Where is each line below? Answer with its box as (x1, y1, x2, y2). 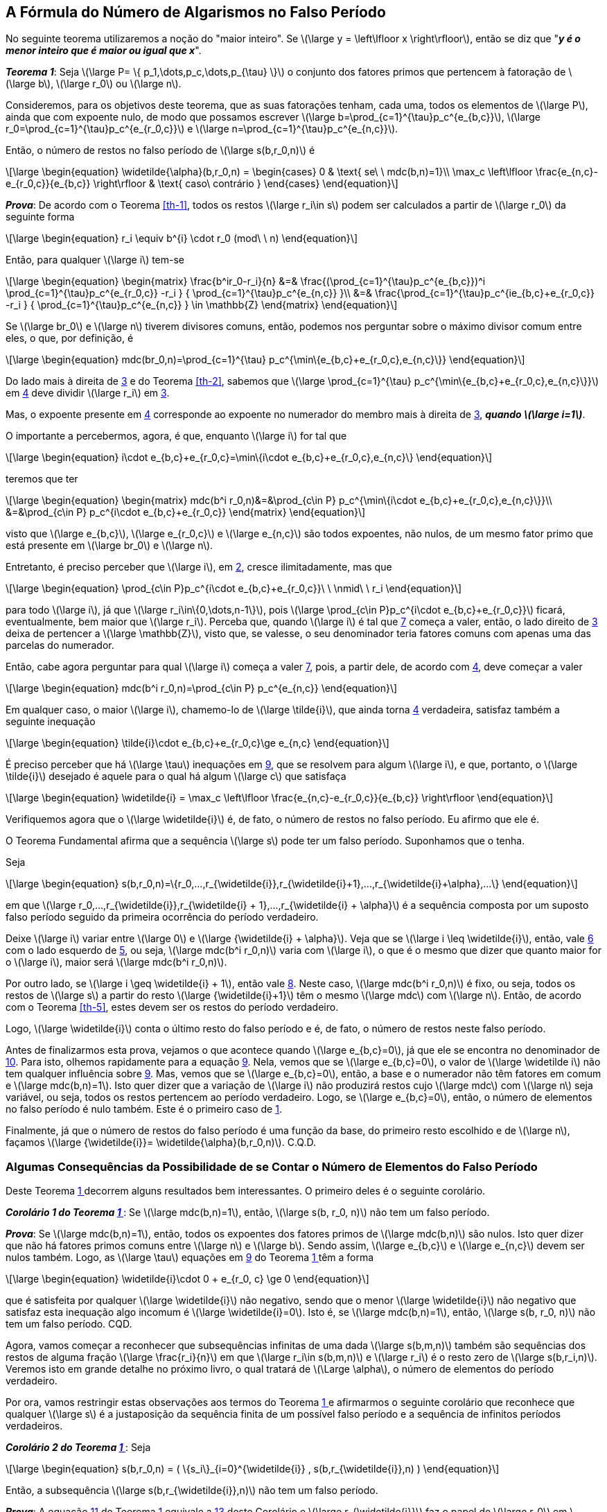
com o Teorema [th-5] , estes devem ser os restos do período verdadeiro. (6, 1001, 339, 1014)
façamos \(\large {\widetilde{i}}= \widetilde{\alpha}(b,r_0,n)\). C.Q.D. (6, 1136, 316, 1149)
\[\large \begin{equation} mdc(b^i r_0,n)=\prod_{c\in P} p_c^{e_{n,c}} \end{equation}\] (6, 682, 398, 695)
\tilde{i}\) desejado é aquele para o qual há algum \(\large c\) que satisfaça (6, 770, 346, 783)
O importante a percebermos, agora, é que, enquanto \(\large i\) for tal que (6, 430, 347, 442)
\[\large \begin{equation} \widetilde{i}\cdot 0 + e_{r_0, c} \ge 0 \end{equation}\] (6, 1273, 369, 1285)
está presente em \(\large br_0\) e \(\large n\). (6, 539, 213, 552)
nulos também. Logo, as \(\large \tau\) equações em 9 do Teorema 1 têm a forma (6, 1251, 374, 1264)
